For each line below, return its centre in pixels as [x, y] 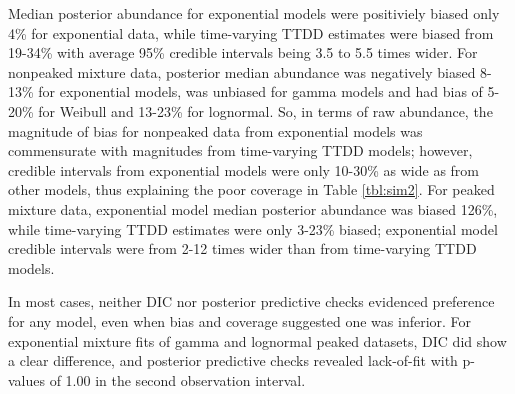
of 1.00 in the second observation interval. [177, 379]
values [27, 379]
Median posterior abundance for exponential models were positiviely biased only [254, 13]
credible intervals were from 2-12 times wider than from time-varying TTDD [242, 248]
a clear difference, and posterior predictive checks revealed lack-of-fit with [233, 360]
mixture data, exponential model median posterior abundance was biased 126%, [253, 208]
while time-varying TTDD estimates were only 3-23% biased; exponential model [253, 228]
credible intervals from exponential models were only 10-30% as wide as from [244, 169]
